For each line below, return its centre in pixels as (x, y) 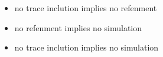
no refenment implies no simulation (78, 27)
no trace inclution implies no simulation (87, 47)
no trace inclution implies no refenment (86, 8)
